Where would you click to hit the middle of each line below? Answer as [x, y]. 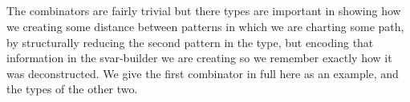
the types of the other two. [72, 89]
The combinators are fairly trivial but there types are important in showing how [204, 11]
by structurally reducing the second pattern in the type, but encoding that [190, 42]
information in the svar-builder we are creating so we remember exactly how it [199, 58]
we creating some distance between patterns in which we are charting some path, [205, 26]
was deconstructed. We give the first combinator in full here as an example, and [203, 73]
